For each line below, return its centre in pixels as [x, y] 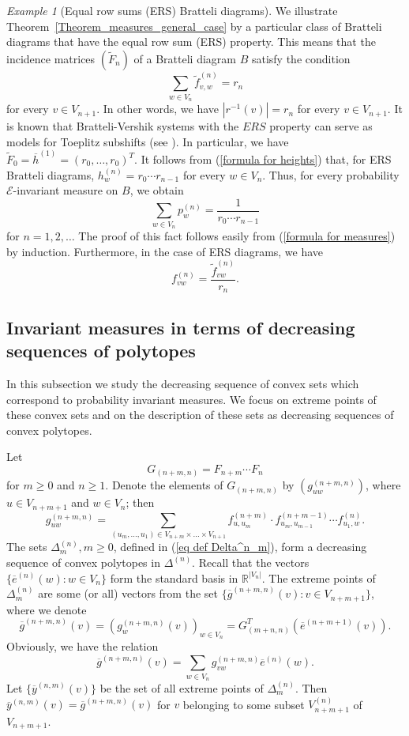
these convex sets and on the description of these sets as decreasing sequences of [200, 415]
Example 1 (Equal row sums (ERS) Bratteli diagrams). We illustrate [172, 10]
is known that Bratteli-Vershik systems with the [123, 126]
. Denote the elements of [164, 485]
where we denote [47, 609]
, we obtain [157, 190]
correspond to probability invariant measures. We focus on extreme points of [191, 399]
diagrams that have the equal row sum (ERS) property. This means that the [191, 42]
